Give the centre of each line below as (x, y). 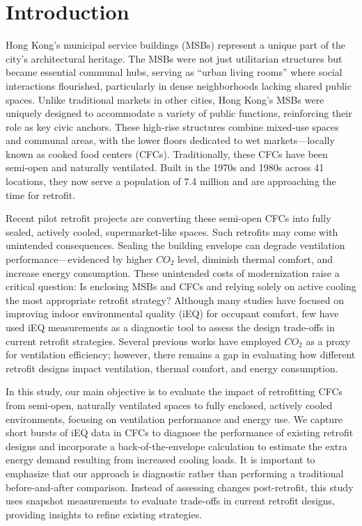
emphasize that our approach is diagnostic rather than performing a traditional (175, 473)
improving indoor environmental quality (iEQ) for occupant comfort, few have (172, 313)
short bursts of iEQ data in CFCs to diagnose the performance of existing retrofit (180, 432)
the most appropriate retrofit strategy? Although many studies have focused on (175, 300)
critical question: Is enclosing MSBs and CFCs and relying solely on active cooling (181, 286)
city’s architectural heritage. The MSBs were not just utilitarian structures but (174, 58)
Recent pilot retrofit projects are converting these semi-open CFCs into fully (168, 218)
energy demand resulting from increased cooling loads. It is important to (160, 460)
